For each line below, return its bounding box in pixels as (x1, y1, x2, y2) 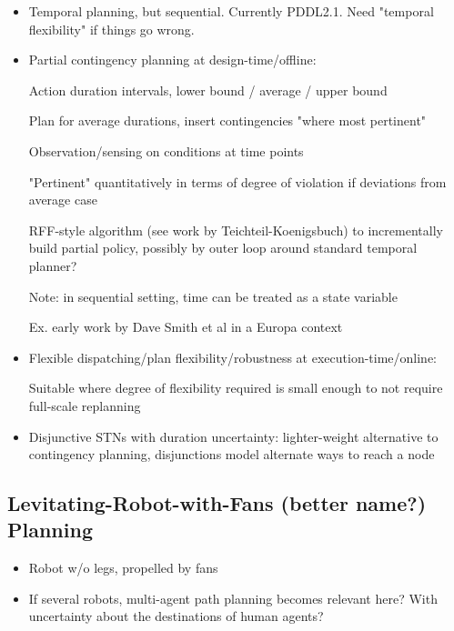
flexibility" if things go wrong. (28, 19, 195, 38)
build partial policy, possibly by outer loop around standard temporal (28, 238, 418, 257)
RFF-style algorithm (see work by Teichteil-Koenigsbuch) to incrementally (28, 220, 443, 239)
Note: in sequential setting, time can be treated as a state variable (28, 286, 398, 305)
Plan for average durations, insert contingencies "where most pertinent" (28, 111, 427, 130)
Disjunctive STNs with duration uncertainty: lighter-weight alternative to (28, 426, 439, 446)
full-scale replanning (28, 396, 141, 415)
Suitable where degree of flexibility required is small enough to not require (28, 378, 443, 397)
